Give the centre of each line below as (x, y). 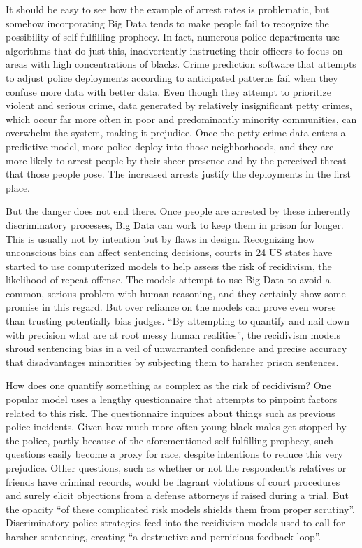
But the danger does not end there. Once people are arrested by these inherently (179, 211)
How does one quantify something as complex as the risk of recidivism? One (168, 385)
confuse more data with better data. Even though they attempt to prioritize (168, 91)
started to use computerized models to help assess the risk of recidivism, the (169, 266)
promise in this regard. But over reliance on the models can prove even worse (171, 307)
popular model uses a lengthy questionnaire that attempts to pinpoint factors (172, 399)
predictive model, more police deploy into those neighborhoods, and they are (170, 146)
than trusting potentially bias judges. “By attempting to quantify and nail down (178, 321)
